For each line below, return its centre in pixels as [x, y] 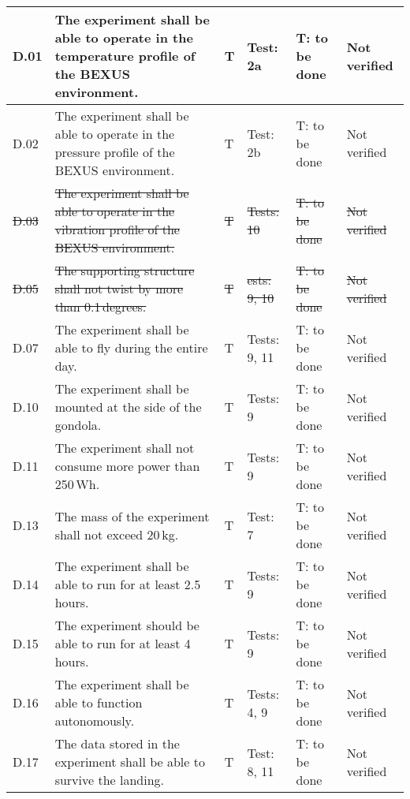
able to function [99, 702]
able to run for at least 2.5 [128, 584]
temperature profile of [125, 56]
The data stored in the [117, 743]
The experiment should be [127, 625]
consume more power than [127, 466]
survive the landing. [110, 780]
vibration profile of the [117, 229]
